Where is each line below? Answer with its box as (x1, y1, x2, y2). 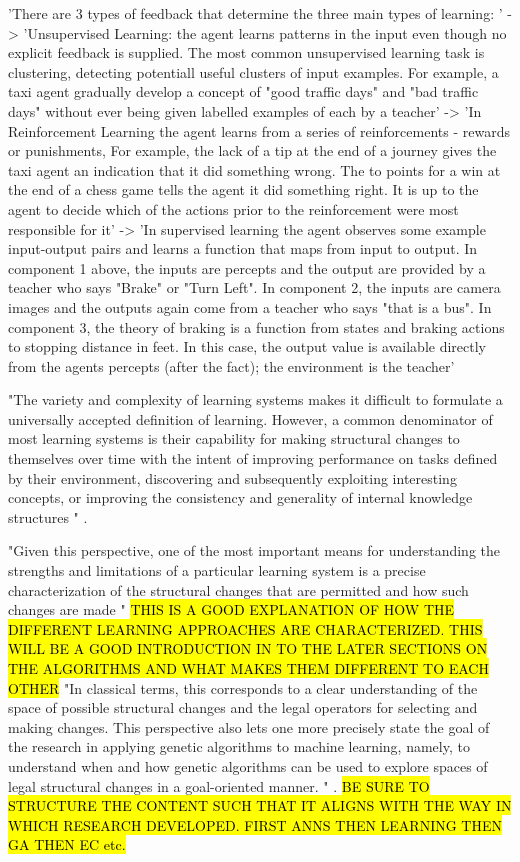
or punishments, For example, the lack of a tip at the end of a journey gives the (8, 140, 497, 161)
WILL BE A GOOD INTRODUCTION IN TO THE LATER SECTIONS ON (8, 638, 488, 659)
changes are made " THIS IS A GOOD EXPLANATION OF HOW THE (8, 599, 455, 620)
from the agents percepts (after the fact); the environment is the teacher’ (8, 355, 455, 376)
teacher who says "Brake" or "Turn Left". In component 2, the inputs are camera (8, 277, 501, 298)
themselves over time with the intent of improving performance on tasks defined (8, 448, 498, 469)
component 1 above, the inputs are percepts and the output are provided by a (8, 257, 486, 278)
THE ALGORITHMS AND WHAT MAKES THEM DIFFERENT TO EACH (8, 658, 489, 678)
